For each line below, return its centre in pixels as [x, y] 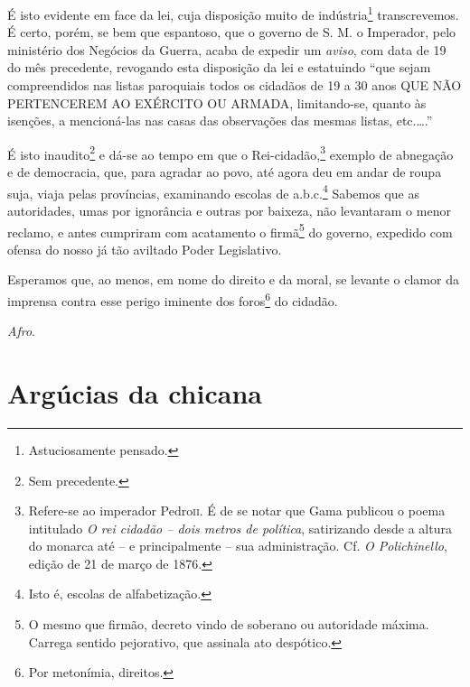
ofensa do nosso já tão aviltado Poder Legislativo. [145, 249]
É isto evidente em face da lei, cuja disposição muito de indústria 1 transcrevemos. [233, 13]
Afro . [21, 331]
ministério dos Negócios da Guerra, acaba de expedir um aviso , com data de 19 [227, 49]
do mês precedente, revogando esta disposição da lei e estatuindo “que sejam [219, 67]
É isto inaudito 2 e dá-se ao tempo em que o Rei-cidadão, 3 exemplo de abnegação [230, 153]
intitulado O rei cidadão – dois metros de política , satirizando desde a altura [240, 528]
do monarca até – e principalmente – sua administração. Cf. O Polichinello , [238, 546]
